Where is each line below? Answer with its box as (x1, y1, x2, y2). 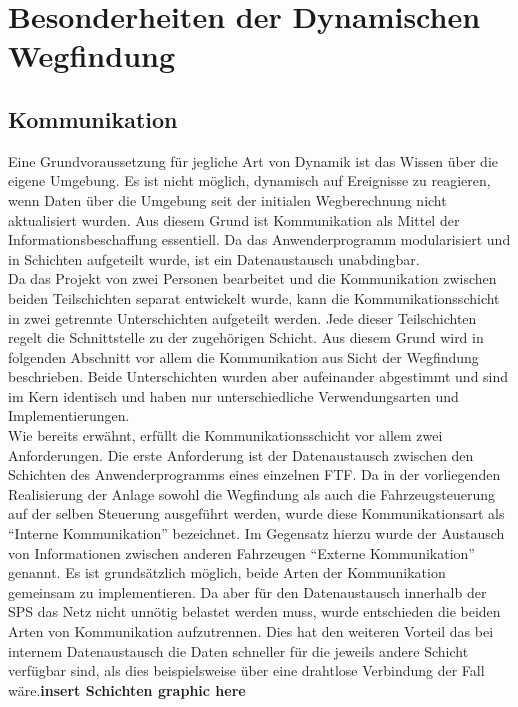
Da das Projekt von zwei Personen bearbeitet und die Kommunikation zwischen (8, 268, 497, 289)
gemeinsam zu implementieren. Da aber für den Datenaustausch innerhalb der (8, 581, 487, 602)
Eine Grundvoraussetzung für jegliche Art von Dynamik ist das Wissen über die (8, 150, 499, 171)
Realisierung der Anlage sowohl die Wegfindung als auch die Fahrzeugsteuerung (8, 483, 495, 504)
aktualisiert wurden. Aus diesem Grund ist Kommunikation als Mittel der (8, 209, 460, 230)
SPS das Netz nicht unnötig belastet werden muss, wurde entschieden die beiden (8, 601, 501, 622)
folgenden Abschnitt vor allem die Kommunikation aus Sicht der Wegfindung (8, 346, 479, 367)
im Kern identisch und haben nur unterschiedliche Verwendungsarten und (8, 385, 459, 406)
